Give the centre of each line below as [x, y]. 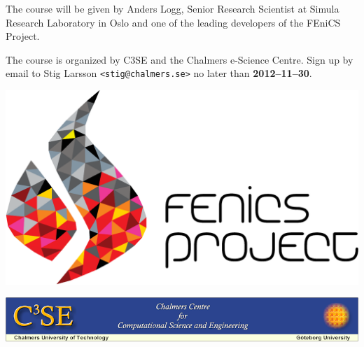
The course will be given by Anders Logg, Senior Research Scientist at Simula [173, 8]
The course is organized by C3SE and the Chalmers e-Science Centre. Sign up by [180, 59]
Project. [23, 36]
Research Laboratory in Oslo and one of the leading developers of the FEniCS [173, 22]
